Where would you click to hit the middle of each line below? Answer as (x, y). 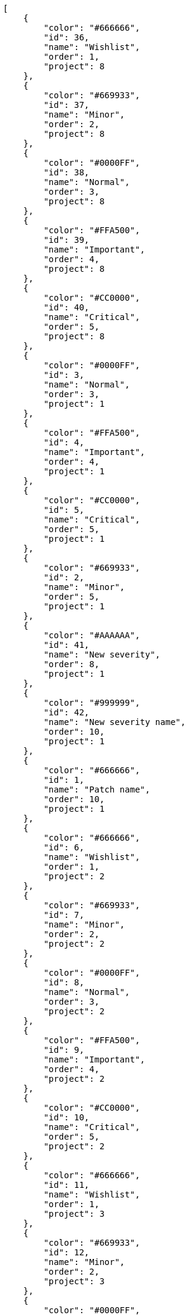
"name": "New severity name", (115, 722)
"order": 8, (72, 664)
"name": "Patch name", (97, 789)
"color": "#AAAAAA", (92, 635)
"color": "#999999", (92, 703)
